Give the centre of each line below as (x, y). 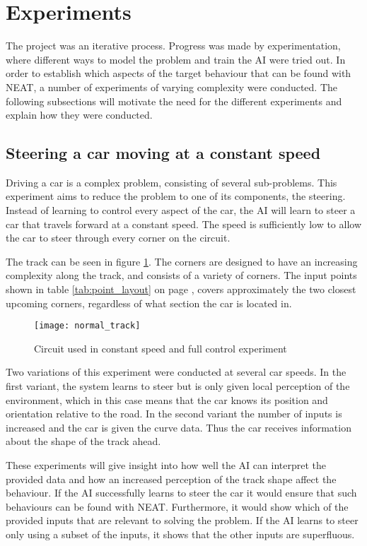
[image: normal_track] (87, 326)
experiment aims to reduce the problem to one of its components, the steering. (176, 196)
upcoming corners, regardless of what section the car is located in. (149, 303)
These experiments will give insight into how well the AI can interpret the (166, 465)
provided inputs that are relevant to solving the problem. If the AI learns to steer (182, 520)
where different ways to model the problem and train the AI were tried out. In (176, 59)
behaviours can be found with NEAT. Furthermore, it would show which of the (177, 506)
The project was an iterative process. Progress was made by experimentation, (173, 46)
